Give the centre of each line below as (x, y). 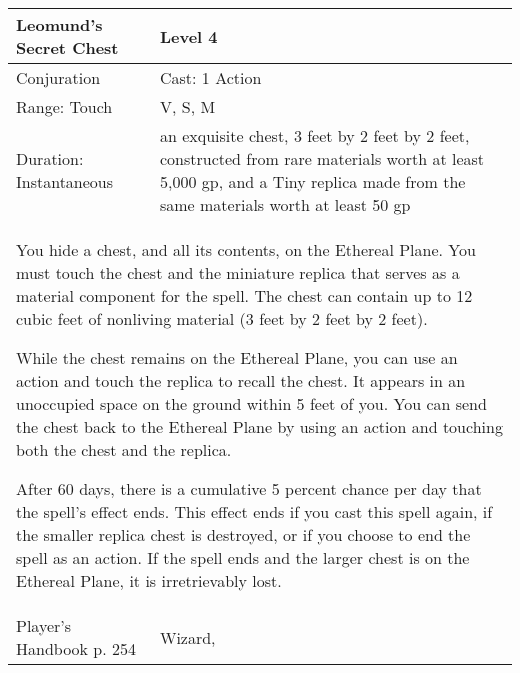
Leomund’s (59, 24)
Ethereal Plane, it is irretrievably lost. (149, 580)
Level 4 (188, 36)
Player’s (44, 625)
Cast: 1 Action (210, 77)
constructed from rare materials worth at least (322, 158)
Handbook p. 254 (76, 648)
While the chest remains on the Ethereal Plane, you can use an (237, 357)
